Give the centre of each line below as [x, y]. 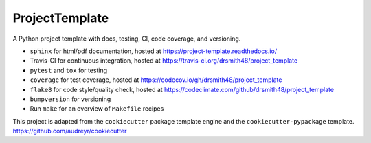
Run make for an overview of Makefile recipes [97, 109]
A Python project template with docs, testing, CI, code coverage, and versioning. [127, 38]
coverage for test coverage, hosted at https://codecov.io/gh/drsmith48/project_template [156, 80]
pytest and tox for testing [69, 70]
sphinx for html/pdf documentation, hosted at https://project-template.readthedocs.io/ [154, 51]
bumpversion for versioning [70, 99]
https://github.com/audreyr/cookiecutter [70, 131]
